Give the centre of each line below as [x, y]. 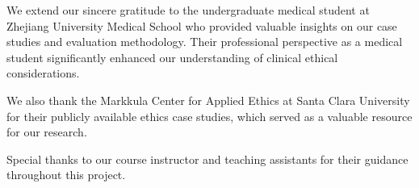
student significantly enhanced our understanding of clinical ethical [172, 57]
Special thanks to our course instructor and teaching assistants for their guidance [207, 159]
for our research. [47, 132]
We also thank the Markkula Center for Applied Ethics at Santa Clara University [208, 100]
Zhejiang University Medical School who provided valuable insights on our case [202, 25]
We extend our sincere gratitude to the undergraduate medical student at [188, 10]
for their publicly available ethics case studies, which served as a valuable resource [209, 116]
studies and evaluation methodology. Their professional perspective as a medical [205, 42]
